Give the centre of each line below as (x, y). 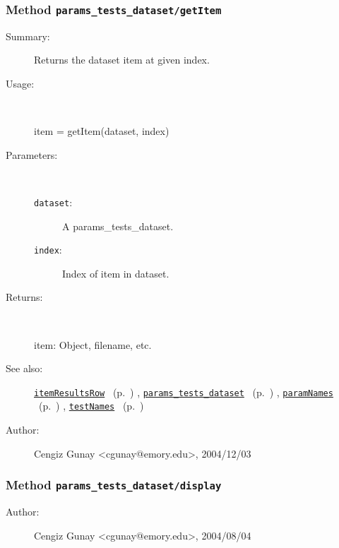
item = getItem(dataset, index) (102, 131)
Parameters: (32, 154)
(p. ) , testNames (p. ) (91, 406)
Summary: (28, 36)
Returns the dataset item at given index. (122, 60)
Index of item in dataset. (116, 273)
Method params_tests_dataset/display (114, 485)
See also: (24, 368)
